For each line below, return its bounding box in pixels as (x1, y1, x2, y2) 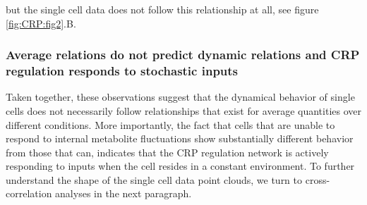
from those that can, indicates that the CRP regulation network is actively (6, 144, 329, 159)
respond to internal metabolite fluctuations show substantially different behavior (6, 131, 354, 146)
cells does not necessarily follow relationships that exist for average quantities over (6, 103, 361, 118)
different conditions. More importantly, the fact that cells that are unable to (6, 117, 335, 132)
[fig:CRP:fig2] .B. (6, 15, 76, 30)
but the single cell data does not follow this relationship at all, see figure (6, 2, 319, 16)
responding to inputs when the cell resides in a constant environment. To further (6, 159, 355, 173)
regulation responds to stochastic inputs (6, 62, 239, 80)
